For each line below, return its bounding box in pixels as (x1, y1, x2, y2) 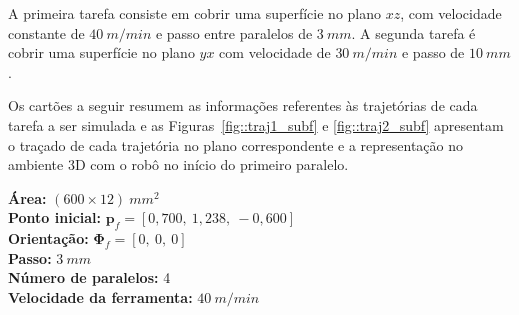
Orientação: (8, 228, 89, 249)
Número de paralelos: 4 (8, 267, 171, 288)
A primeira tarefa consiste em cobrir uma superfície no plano (8, 3, 382, 23)
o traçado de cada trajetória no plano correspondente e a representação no (8, 134, 464, 155)
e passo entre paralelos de (155, 22, 313, 43)
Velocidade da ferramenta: (8, 286, 193, 307)
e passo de (401, 42, 465, 63)
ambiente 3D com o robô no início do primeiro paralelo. (8, 154, 349, 175)
